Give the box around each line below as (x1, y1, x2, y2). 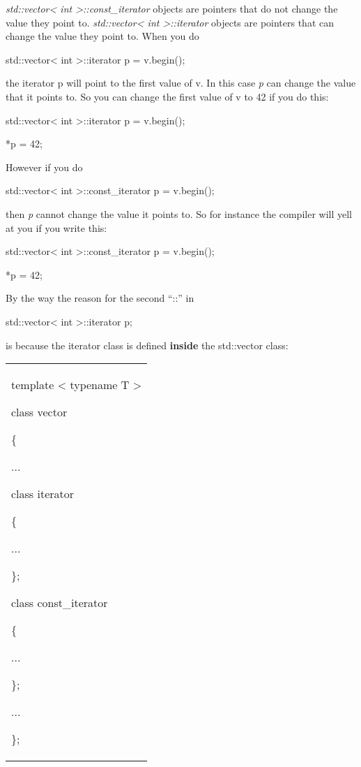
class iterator (11, 485, 75, 502)
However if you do (6, 159, 83, 174)
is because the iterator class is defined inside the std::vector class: (6, 337, 289, 352)
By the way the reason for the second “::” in (6, 291, 194, 305)
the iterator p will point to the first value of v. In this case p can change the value (6, 75, 356, 90)
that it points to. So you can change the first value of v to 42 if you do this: (6, 89, 329, 103)
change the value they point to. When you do (6, 29, 199, 43)
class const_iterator (11, 594, 108, 611)
